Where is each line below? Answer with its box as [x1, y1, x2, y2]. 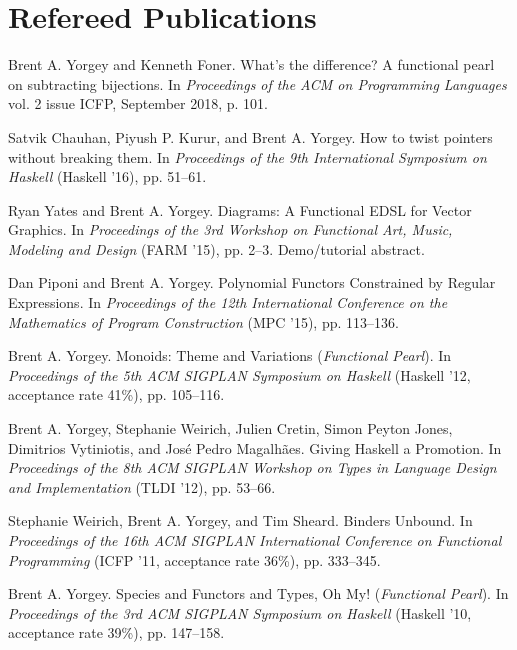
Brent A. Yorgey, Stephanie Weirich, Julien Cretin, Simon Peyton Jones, [8, 418, 453, 439]
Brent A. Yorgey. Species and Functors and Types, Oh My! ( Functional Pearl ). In [8, 583, 509, 604]
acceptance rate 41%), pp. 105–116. [8, 384, 225, 405]
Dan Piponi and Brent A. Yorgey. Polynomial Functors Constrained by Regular [8, 272, 496, 293]
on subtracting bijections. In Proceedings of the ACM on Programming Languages [8, 73, 507, 94]
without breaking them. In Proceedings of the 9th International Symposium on [8, 146, 487, 167]
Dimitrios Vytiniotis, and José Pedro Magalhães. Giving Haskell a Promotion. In [8, 437, 502, 458]
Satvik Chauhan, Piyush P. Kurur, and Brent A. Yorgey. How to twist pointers [8, 126, 493, 147]
